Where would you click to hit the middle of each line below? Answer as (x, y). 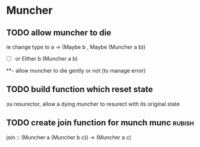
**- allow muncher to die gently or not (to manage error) (76, 71)
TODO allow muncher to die (59, 33)
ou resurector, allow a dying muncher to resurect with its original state (93, 104)
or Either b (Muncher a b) (46, 58)
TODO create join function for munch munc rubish (100, 123)
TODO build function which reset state (80, 90)
